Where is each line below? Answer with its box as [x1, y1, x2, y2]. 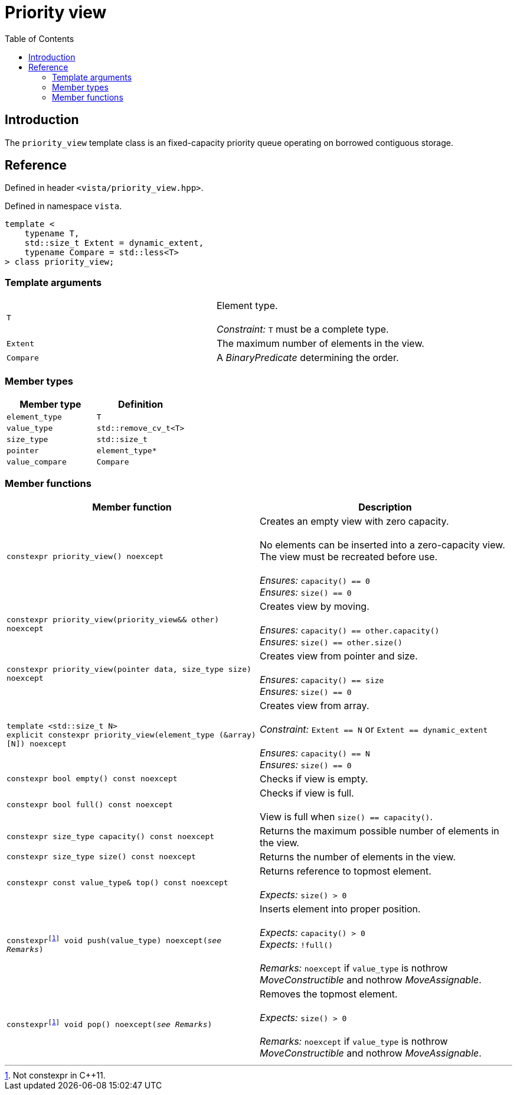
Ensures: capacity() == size [260, 673, 384, 685]
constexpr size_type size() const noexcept [6, 852, 196, 862]
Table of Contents [5, 33, 74, 44]
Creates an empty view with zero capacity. [260, 515, 449, 527]
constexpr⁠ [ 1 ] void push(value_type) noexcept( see [6, 934, 221, 945]
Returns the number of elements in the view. [260, 850, 456, 863]
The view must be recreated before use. [260, 550, 438, 563]
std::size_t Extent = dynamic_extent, [24, 238, 204, 248]
